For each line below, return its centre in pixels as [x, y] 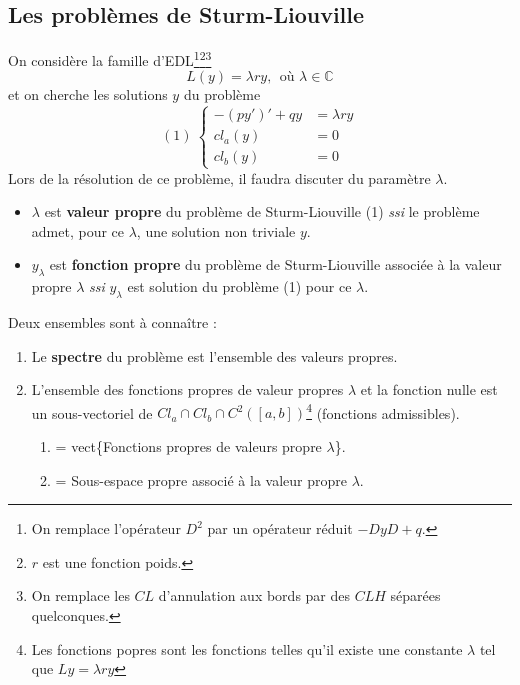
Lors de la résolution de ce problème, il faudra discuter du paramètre [219, 177]
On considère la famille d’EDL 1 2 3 [110, 58]
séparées [415, 595]
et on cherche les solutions [88, 94]
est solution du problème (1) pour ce [239, 286]
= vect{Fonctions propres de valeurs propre [188, 446]
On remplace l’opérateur [106, 528]
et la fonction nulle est [429, 389]
